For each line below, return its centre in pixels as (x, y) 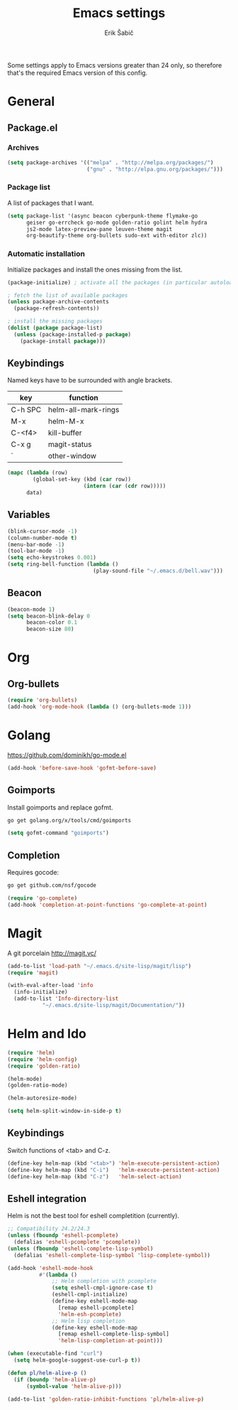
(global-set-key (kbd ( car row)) (82, 480)
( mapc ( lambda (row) (38, 473)
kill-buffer (66, 433)
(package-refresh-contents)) (57, 308)
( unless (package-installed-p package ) (73, 334)
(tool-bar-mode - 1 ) (36, 551)
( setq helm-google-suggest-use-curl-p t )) (77, 1360)
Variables (29, 515)
